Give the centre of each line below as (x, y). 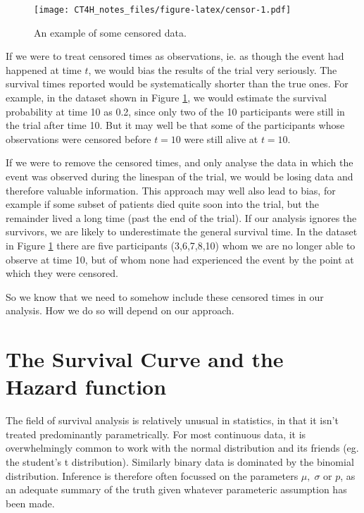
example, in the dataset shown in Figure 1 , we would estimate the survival (166, 98)
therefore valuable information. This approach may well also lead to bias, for (171, 190)
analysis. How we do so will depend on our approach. (120, 310)
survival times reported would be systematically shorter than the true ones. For (177, 84)
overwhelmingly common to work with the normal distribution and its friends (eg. (182, 448)
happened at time (44, 69)
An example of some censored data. (110, 32)
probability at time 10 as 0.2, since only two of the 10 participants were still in (175, 111)
